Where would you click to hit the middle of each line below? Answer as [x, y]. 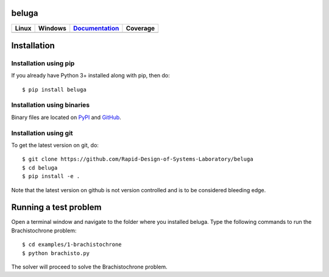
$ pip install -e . [51, 176]
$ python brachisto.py [56, 253]
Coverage [140, 28]
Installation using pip [43, 63]
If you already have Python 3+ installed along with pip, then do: [90, 76]
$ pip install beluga [54, 89]
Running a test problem [56, 207]
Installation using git [42, 133]
